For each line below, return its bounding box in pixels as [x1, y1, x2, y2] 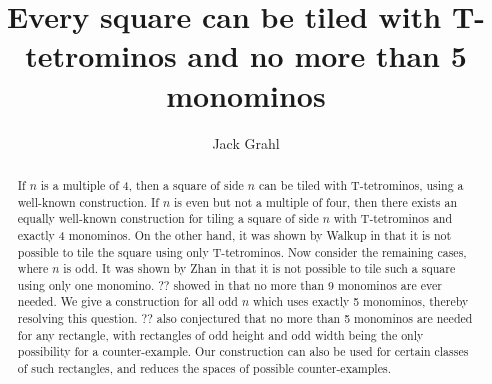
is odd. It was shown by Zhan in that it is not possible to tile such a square [63, 260, 456, 277]
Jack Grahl [212, 132, 280, 153]
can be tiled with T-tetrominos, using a [258, 176, 464, 193]
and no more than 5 [187, 35, 467, 76]
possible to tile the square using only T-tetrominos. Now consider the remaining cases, [17, 243, 467, 260]
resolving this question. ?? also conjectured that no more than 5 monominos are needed [17, 310, 473, 327]
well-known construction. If [17, 193, 159, 210]
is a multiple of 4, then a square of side [40, 176, 244, 193]
